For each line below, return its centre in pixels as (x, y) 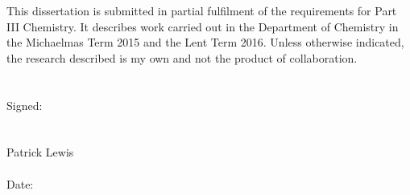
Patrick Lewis (40, 152)
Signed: (25, 105)
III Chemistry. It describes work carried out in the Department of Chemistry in (203, 26)
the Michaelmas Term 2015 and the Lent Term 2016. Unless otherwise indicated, (205, 42)
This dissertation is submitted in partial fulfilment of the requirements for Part (202, 10)
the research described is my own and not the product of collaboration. (182, 57)
